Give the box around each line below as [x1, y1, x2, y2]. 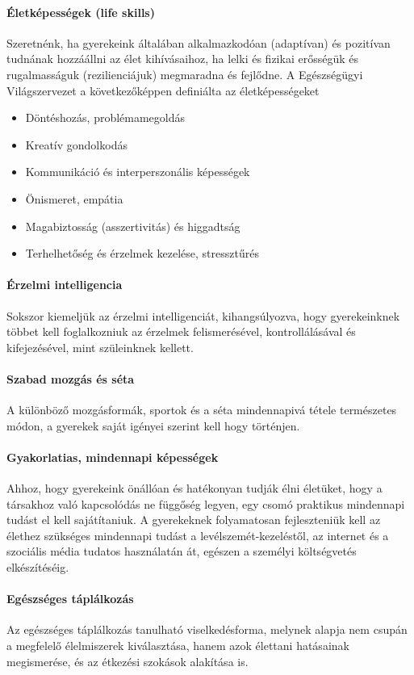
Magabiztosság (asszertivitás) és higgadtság [25, 217, 240, 234]
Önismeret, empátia [25, 190, 123, 207]
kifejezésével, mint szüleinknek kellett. [6, 338, 194, 355]
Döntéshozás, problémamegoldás [25, 109, 186, 126]
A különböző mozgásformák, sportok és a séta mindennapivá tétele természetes [6, 401, 397, 418]
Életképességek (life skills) [6, 3, 155, 20]
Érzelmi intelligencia [6, 276, 123, 293]
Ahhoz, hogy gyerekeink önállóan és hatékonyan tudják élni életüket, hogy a [6, 480, 383, 497]
